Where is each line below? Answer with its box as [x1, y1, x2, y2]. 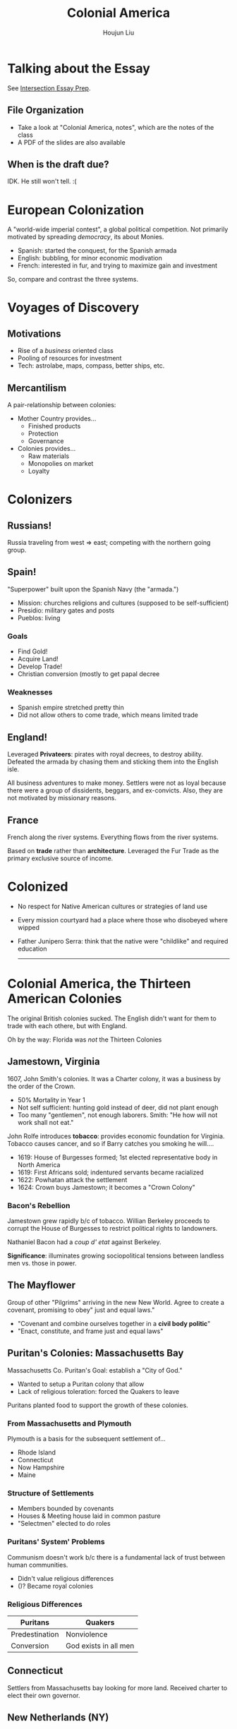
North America [17, 1160, 61, 1169]
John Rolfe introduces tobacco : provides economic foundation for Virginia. [7, 1131, 225, 1140]
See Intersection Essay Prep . [7, 83, 91, 92]
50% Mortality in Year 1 [17, 1095, 86, 1104]
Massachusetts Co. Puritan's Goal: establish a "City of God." [7, 1366, 183, 1374]
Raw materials [28, 452, 69, 460]
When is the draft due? [7, 158, 109, 170]
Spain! [7, 566, 37, 578]
